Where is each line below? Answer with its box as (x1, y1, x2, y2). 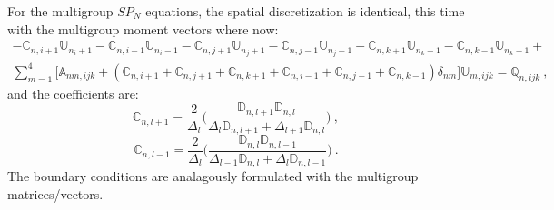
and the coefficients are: (7, 83, 139, 102)
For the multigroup (7, 2, 114, 20)
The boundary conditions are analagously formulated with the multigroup (7, 167, 419, 186)
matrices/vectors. (7, 184, 104, 203)
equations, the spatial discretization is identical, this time (145, 2, 465, 20)
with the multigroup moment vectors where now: (7, 19, 279, 38)
